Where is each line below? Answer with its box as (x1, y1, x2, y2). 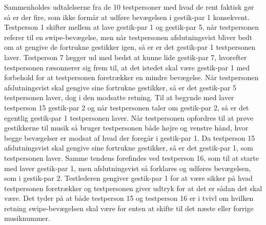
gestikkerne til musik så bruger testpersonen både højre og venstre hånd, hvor (4, 122, 249, 133)
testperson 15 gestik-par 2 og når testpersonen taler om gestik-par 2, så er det (4, 102, 249, 113)
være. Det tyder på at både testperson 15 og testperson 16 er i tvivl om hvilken (4, 193, 254, 203)
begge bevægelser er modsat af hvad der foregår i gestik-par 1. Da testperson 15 (4, 132, 255, 143)
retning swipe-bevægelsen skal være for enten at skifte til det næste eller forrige (4, 202, 254, 213)
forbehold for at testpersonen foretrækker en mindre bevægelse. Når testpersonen (4, 72, 259, 83)
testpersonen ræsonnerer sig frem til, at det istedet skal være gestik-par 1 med (4, 62, 250, 72)
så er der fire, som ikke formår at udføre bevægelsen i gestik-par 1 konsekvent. (4, 11, 250, 22)
